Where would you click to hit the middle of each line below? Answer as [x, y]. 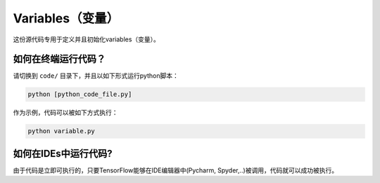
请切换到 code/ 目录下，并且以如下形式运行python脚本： [96, 76]
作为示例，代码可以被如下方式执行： [65, 113]
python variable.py [61, 131]
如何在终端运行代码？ [59, 59]
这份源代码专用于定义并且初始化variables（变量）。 [86, 39]
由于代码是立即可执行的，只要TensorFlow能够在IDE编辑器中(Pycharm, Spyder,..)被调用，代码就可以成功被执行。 [175, 170]
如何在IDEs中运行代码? [63, 153]
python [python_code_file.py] [80, 94]
